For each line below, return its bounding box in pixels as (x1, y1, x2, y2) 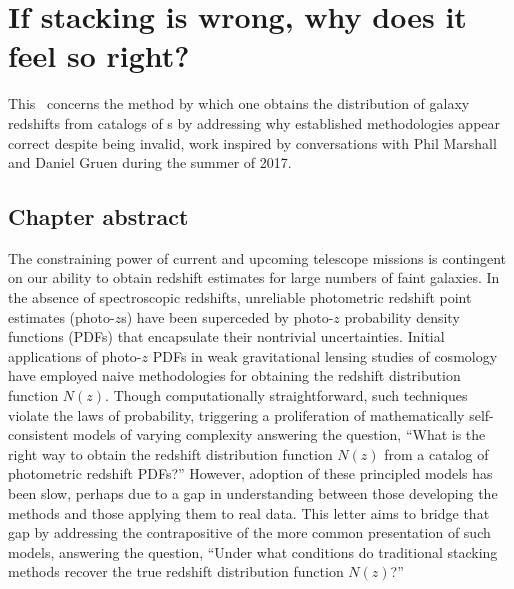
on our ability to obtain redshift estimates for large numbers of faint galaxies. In (8, 267, 500, 288)
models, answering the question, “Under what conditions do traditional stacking (8, 541, 498, 562)
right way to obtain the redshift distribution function (8, 443, 333, 464)
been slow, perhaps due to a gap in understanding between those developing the (8, 483, 498, 504)
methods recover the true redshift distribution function (8, 561, 344, 582)
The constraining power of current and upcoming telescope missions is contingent (8, 247, 506, 268)
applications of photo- (8, 345, 142, 366)
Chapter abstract (8, 201, 189, 232)
